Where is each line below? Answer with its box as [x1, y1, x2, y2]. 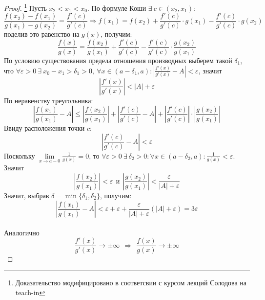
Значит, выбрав [4, 190, 49, 200]
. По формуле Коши [87, 2, 146, 13]
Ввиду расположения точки [4, 123, 85, 133]
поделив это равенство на [4, 29, 80, 39]
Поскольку [4, 150, 35, 161]
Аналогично [4, 227, 40, 237]
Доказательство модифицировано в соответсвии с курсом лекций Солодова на [15, 277, 247, 287]
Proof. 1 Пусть [4, 1, 47, 13]
